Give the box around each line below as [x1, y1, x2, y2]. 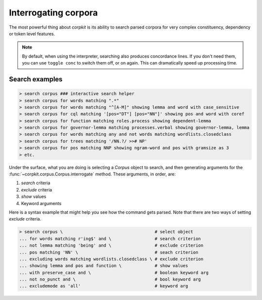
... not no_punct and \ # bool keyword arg [19, 277, 201, 282]
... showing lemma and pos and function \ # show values [19, 263, 188, 268]
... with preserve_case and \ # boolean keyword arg [19, 269, 209, 275]
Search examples [9, 75, 63, 83]
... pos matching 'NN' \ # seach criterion [19, 250, 198, 255]
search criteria [21, 180, 50, 186]
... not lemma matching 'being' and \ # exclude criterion [19, 243, 204, 248]
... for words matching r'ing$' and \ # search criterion [19, 236, 201, 241]
